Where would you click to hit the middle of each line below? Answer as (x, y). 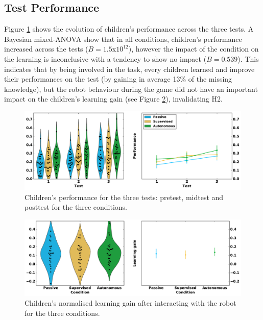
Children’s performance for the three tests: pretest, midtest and (124, 197)
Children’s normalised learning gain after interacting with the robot (130, 303)
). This (248, 58)
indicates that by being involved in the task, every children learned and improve (129, 69)
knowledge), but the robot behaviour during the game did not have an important (131, 89)
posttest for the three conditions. (76, 207)
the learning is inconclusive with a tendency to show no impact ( (105, 58)
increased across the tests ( (46, 49)
